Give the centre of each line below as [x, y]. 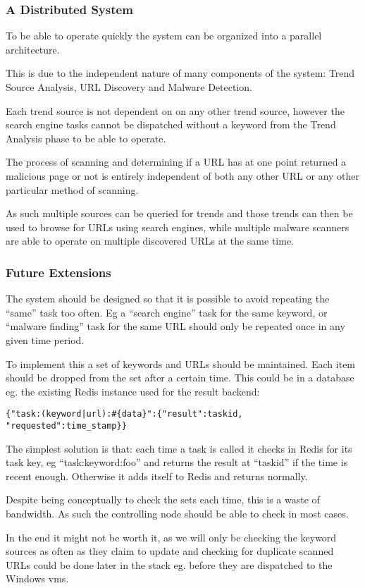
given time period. [45, 339]
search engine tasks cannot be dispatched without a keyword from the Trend [171, 124]
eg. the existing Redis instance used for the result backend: [133, 391]
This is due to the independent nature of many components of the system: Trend [180, 73]
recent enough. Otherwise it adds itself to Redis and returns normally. [157, 476]
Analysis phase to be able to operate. [86, 138]
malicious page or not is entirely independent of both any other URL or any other [183, 175]
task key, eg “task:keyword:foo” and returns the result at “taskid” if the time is [177, 462]
